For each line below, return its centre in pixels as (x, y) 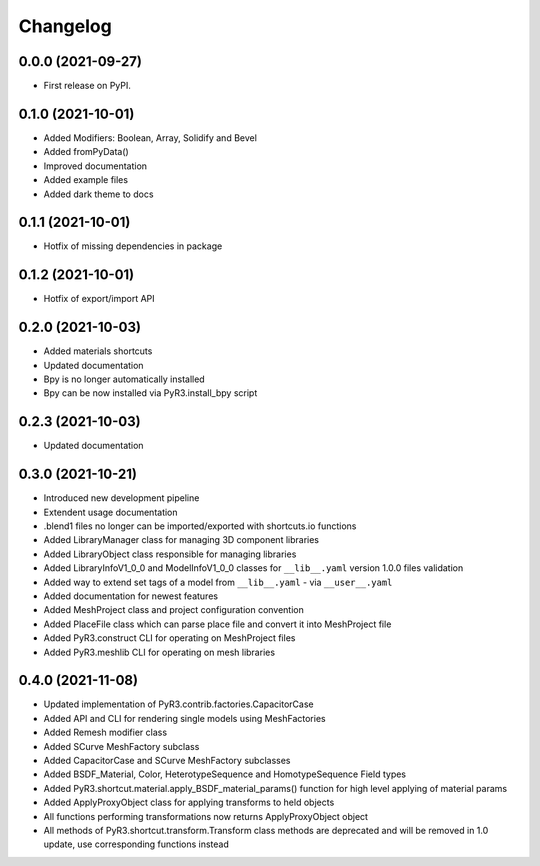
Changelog (65, 26)
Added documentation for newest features (131, 596)
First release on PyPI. (87, 86)
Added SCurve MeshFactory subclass (121, 746)
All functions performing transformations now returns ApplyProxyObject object (206, 816)
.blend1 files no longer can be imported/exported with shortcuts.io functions (200, 526)
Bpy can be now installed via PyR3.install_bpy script (150, 393)
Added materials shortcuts (98, 351)
